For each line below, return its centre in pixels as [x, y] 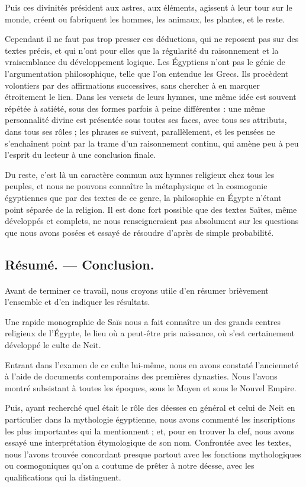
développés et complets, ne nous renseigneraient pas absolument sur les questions [152, 221]
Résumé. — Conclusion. [80, 264]
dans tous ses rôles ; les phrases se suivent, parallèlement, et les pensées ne [140, 131]
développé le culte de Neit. [53, 345]
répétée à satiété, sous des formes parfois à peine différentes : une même [135, 108]
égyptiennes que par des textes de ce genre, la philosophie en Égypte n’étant [143, 197]
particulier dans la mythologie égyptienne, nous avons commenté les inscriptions [150, 419]
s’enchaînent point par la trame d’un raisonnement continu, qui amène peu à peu [152, 143]
